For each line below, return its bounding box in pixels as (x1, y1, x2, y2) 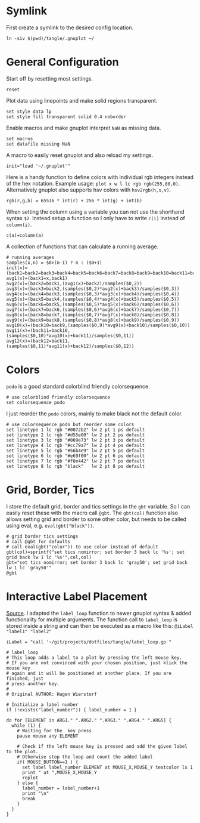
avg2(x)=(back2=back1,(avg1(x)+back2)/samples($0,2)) (6, 281, 143, 286)
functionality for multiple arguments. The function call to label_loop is (6, 616, 177, 623)
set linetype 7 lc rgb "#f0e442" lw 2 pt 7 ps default (6, 458, 145, 464)
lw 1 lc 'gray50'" (6, 565, 52, 571)
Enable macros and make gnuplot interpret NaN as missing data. (6, 124, 162, 131)
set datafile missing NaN (6, 141, 70, 147)
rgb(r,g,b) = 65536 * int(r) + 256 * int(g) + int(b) (6, 198, 143, 204)
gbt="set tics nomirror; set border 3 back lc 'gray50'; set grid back (6, 559, 187, 565)
